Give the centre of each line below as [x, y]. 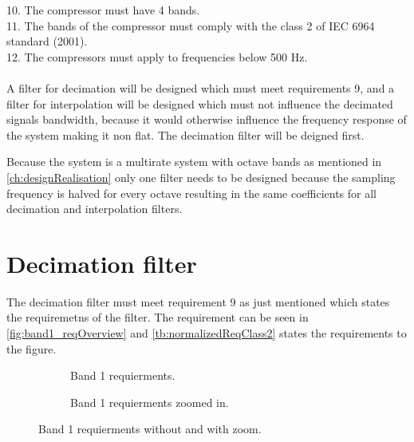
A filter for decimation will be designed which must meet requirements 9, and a [201, 87]
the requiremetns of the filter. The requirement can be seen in [158, 317]
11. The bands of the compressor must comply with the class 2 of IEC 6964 [191, 25]
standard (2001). [47, 41]
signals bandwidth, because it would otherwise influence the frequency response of [207, 119]
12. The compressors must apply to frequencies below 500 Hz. [157, 56]
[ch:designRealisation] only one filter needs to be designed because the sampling [201, 177]
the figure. [32, 348]
